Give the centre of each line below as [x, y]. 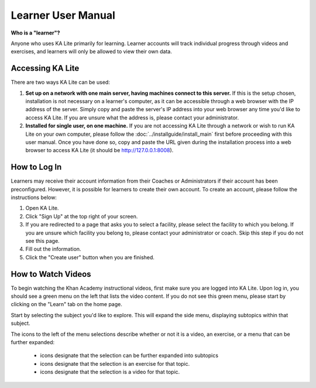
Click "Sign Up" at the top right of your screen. [82, 216]
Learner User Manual [63, 15]
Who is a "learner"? [35, 33]
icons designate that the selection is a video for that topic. [110, 372]
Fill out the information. [53, 249]
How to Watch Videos [51, 274]
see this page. [42, 241]
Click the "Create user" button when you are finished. [90, 257]
